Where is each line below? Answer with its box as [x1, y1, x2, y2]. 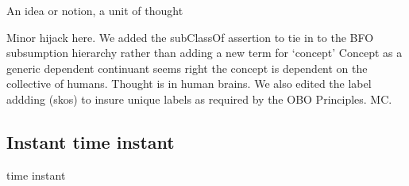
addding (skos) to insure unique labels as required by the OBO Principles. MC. [6, 90, 392, 107]
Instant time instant [6, 129, 175, 154]
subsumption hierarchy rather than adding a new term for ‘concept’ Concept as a [6, 44, 403, 61]
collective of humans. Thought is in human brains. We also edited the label [6, 75, 372, 92]
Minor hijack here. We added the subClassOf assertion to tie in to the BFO [6, 28, 374, 45]
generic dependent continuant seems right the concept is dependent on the [6, 59, 368, 76]
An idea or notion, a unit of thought [6, 2, 183, 18]
